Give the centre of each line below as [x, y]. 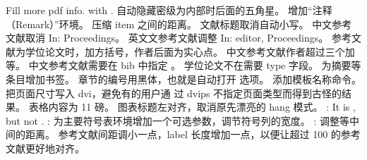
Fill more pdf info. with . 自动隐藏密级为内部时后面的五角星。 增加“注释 [169, 10]
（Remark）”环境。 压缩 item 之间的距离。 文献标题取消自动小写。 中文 [169, 24]
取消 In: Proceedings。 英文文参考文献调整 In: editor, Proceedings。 [177, 38]
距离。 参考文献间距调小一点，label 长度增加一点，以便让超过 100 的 [183, 134]
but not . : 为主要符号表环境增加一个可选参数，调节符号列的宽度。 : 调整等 [178, 120]
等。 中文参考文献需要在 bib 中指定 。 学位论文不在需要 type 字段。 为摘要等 [183, 65]
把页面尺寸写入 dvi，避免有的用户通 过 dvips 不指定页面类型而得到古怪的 [174, 93]
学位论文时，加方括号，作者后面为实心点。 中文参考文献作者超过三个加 [190, 51]
